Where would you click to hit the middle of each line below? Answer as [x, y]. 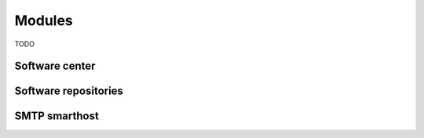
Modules [44, 20]
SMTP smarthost [57, 116]
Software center [55, 66]
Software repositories [69, 91]
